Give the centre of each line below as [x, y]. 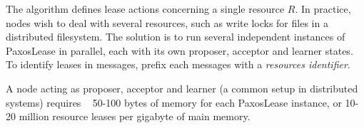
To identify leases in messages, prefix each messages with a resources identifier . [178, 64]
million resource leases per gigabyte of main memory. [135, 116]
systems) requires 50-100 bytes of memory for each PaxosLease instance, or [174, 102]
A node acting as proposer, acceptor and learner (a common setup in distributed [182, 88]
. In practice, [323, 9]
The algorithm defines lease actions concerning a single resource [145, 9]
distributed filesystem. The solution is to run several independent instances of [176, 37]
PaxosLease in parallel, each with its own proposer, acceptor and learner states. [180, 50]
